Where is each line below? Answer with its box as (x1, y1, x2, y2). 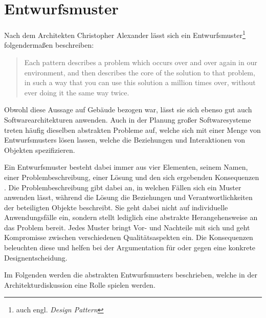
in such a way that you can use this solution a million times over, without (24, 77, 256, 88)
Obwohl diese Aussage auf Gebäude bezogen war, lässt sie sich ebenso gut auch (4, 104, 252, 115)
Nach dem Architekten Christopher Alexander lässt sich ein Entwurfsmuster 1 (4, 28, 246, 40)
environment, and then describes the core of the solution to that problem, (24, 67, 255, 77)
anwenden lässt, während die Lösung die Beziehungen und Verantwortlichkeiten (4, 192, 253, 203)
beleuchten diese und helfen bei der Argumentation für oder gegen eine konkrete (4, 242, 256, 253)
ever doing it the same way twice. (24, 87, 129, 97)
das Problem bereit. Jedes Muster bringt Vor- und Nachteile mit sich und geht (4, 222, 250, 232)
